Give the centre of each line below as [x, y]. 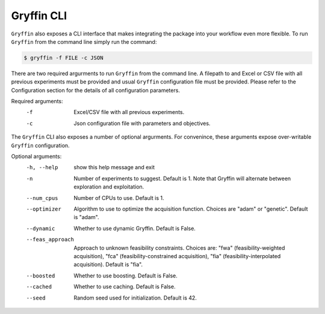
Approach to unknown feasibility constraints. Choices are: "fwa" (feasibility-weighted [179, 248]
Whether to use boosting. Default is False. [125, 276]
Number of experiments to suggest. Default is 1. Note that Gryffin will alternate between [182, 178]
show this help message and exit [114, 168]
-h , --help [42, 168]
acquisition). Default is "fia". [108, 265]
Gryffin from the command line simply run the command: [84, 41]
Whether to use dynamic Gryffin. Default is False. [135, 228]
